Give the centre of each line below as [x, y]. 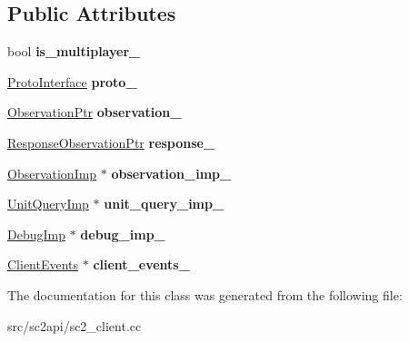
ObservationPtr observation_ [95, 112]
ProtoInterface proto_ [72, 81]
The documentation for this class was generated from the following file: [205, 294]
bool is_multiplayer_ [74, 51]
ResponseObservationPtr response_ [111, 142]
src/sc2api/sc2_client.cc [75, 325]
